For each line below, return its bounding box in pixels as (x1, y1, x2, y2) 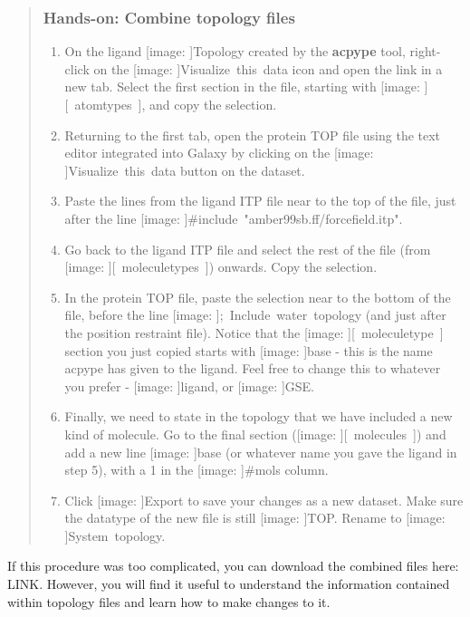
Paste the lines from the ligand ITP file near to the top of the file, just (64, 191, 456, 210)
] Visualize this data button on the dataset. (64, 160, 305, 179)
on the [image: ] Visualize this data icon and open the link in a (93, 59, 443, 78)
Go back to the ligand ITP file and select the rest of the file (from (64, 239, 431, 258)
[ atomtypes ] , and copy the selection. (64, 95, 277, 113)
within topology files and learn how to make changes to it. (7, 592, 331, 611)
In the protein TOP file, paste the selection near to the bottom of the (64, 287, 451, 306)
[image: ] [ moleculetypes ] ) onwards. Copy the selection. (64, 257, 378, 276)
